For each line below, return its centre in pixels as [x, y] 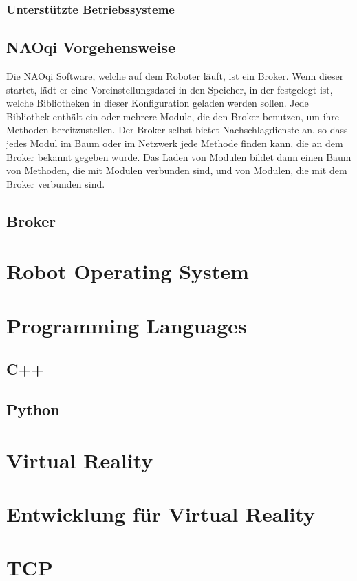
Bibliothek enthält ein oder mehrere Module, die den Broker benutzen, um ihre [173, 116]
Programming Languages [127, 325]
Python [33, 409]
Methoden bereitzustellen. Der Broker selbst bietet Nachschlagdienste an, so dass [177, 130]
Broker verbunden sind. [56, 183]
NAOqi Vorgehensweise [91, 47]
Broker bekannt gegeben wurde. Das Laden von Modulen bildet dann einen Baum [179, 156]
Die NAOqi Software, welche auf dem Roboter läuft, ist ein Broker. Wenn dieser [175, 76]
